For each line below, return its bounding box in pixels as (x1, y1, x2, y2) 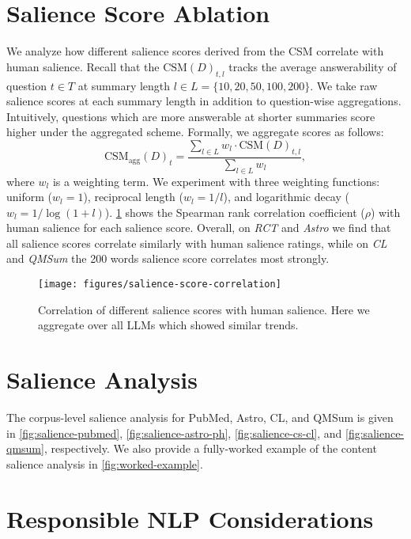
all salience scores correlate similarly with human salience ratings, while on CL (6, 234, 387, 251)
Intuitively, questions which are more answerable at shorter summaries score (6, 108, 375, 124)
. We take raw (310, 77, 378, 93)
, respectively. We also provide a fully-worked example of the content (43, 440, 377, 457)
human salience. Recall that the (6, 58, 160, 74)
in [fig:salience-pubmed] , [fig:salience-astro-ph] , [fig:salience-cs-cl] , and (6, 424, 342, 441)
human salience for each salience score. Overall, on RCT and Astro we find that (6, 219, 391, 236)
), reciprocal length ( (83, 188, 183, 205)
